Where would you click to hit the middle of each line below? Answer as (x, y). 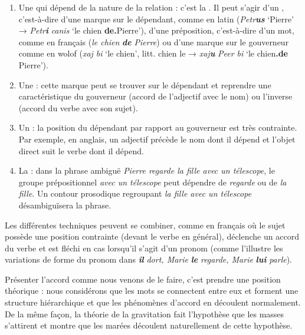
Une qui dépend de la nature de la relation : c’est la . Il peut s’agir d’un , (151, 7)
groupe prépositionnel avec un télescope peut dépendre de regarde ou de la (152, 182)
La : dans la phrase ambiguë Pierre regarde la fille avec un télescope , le (147, 170)
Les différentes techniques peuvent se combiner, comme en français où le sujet (145, 225)
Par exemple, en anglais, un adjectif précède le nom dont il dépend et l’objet (157, 139)
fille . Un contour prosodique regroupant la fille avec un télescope (135, 193)
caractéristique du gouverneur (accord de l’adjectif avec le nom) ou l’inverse (155, 96)
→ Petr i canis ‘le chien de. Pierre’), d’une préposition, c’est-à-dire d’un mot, (156, 30)
